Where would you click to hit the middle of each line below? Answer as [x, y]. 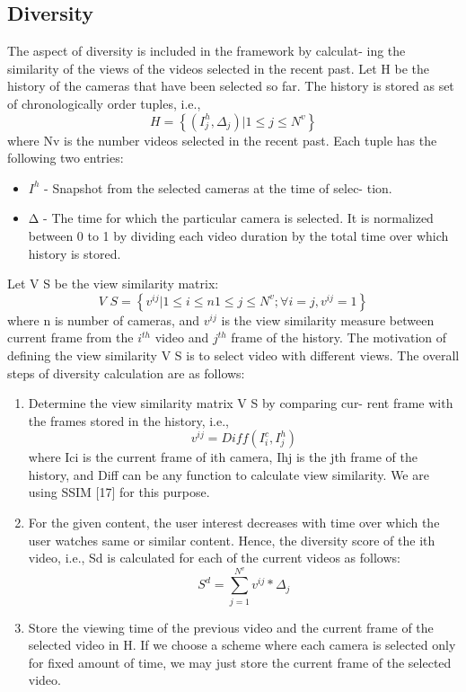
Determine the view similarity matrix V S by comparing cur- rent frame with [241, 403]
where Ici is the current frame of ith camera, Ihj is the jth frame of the [223, 457]
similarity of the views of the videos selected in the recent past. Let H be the [218, 68]
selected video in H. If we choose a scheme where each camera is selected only [242, 645]
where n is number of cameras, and [104, 319]
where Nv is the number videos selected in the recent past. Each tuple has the [222, 140]
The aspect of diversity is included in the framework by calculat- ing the [207, 51]
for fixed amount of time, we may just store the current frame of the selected [240, 662]
